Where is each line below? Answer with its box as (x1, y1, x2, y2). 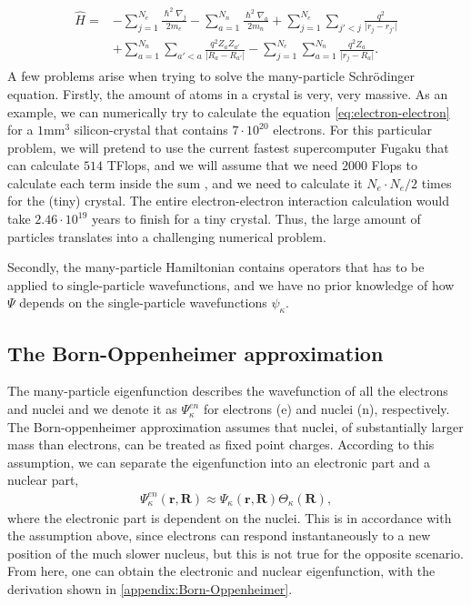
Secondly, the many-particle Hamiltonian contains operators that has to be (7, 257, 425, 277)
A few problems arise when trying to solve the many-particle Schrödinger (7, 66, 416, 86)
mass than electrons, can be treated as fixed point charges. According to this (7, 435, 435, 454)
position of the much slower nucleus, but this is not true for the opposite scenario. (7, 543, 464, 562)
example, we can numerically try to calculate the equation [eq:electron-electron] (7, 102, 450, 121)
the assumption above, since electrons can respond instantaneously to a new (7, 526, 431, 545)
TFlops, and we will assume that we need (106, 156, 338, 175)
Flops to (371, 156, 417, 175)
